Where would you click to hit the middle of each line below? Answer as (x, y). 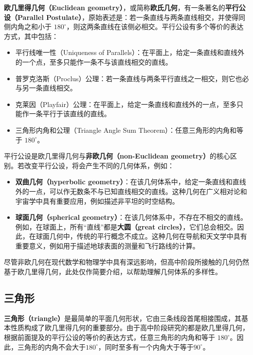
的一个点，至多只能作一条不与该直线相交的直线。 (94, 62)
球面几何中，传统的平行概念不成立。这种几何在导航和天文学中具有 (141, 236)
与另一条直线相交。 (46, 88)
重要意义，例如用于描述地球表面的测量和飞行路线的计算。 (107, 245)
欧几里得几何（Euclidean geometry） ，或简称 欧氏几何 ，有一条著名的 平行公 (125, 7)
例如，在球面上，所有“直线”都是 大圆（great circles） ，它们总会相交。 (126, 226)
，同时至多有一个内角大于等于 (146, 346)
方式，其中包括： (31, 36)
